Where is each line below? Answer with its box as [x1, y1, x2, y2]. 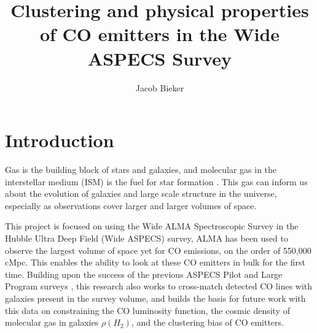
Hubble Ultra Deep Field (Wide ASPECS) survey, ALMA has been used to [5, 232, 288, 244]
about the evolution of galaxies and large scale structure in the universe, [5, 187, 277, 200]
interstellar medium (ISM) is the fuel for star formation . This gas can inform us [5, 175, 308, 188]
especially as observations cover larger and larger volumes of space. [5, 199, 257, 212]
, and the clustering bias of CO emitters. [131, 316, 284, 329]
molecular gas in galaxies [5, 316, 99, 329]
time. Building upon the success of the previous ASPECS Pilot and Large [5, 267, 283, 280]
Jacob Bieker [135, 81, 184, 94]
